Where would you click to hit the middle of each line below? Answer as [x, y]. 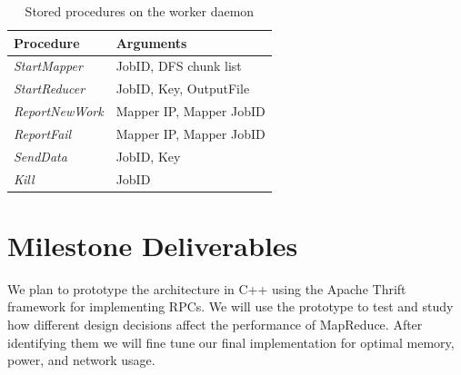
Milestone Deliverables [153, 245]
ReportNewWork [59, 111]
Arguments [151, 42]
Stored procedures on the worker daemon [140, 11]
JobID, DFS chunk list [179, 66]
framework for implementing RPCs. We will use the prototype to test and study [230, 306]
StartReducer [50, 89]
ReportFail [43, 133]
